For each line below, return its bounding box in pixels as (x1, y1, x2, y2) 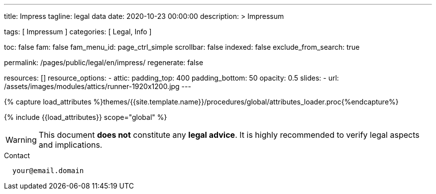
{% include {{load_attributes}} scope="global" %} (4, 113, 167, 121)
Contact (4, 151, 30, 160)
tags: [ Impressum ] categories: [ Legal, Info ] (4, 27, 152, 36)
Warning (5, 135, 37, 145)
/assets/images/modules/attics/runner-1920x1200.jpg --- (4, 82, 191, 91)
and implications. (38, 140, 103, 150)
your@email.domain (12, 167, 84, 175)
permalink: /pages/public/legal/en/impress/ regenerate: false (4, 58, 204, 67)
